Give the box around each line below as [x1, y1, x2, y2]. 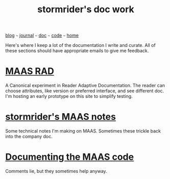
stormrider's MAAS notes [5, 111, 116, 123]
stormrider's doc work [37, 4, 134, 15]
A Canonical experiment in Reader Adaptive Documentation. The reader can [5, 83, 165, 89]
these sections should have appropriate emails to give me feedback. [5, 47, 149, 54]
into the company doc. [5, 134, 53, 140]
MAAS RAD [5, 65, 55, 77]
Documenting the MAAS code [5, 151, 134, 163]
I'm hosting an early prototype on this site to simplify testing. [5, 93, 133, 99]
